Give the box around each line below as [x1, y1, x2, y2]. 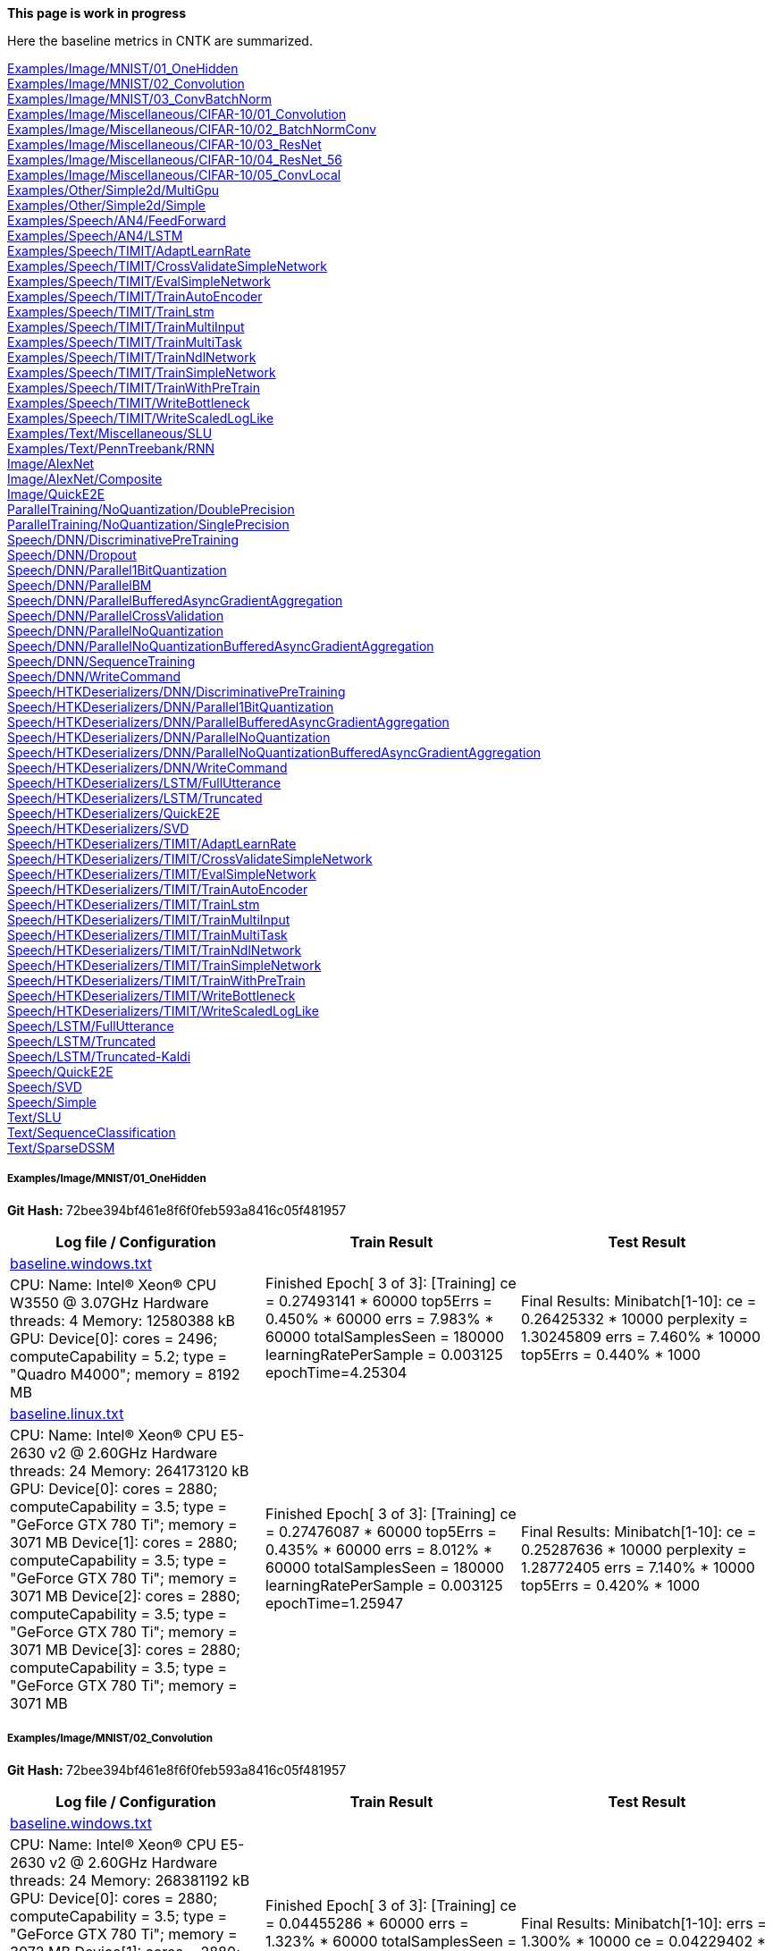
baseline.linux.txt [10, 1404, 124, 1423]
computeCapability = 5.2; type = [10, 1347, 228, 1365]
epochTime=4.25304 [265, 1363, 408, 1381]
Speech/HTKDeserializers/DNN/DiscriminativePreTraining [7, 684, 346, 699]
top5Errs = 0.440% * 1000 [520, 1345, 701, 1364]
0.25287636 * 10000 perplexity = [520, 1540, 747, 1558]
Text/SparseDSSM [7, 1140, 115, 1155]
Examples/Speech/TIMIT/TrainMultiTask [7, 334, 242, 350]
